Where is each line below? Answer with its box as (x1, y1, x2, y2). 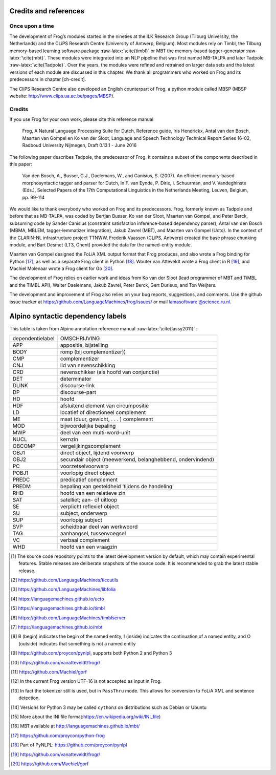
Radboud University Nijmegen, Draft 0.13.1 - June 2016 (22, 142, 137, 149)
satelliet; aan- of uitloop (60, 496, 118, 503)
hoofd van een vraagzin (60, 543, 118, 550)
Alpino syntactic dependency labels (9, 312, 127, 321)
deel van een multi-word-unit (60, 429, 130, 436)
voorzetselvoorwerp (60, 463, 109, 470)
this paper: (9, 161, 33, 167)
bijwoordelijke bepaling (60, 422, 116, 429)
